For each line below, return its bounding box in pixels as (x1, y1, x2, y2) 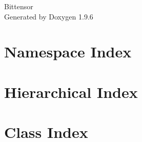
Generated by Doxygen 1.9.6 (4, 11, 93, 22)
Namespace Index (4, 41, 132, 62)
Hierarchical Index (4, 81, 138, 102)
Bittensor (4, 1, 33, 11)
